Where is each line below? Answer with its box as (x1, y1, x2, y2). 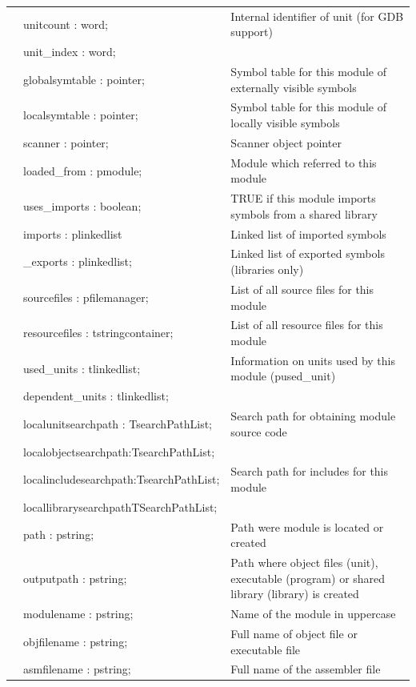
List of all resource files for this (230, 316, 383, 333)
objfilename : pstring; (23, 633, 128, 649)
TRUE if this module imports (230, 190, 376, 207)
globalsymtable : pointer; (23, 70, 145, 87)
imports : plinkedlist (23, 225, 122, 242)
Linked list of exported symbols (230, 245, 385, 262)
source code (230, 423, 287, 440)
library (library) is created (230, 585, 359, 602)
